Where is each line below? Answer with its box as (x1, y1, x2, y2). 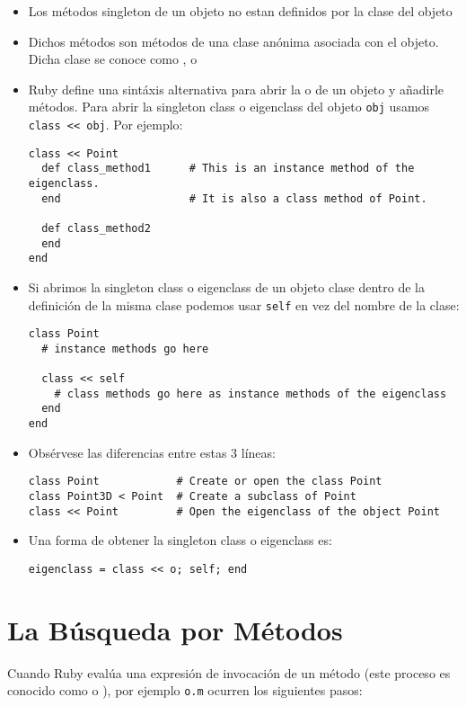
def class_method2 (41, 221, 151, 235)
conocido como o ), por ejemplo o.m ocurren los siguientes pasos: (7, 681, 363, 700)
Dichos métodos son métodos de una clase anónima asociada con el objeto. (28, 31, 439, 50)
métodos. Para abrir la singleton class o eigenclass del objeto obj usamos (28, 97, 430, 116)
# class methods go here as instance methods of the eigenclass (54, 387, 447, 400)
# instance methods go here (41, 342, 209, 355)
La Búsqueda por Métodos (7, 611, 343, 648)
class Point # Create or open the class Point (28, 475, 382, 488)
